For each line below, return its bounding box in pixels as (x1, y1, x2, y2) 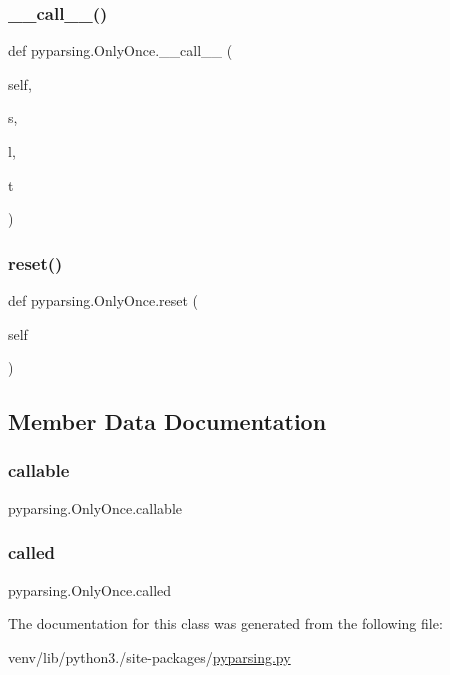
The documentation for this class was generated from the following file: (8, 613, 443, 634)
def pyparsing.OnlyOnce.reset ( (8, 290, 199, 310)
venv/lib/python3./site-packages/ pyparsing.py (8, 646, 291, 667)
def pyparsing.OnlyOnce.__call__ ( (8, 40, 233, 61)
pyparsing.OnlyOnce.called (8, 579, 172, 600)
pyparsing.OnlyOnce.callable (8, 497, 182, 518)
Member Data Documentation (8, 406, 327, 437)
